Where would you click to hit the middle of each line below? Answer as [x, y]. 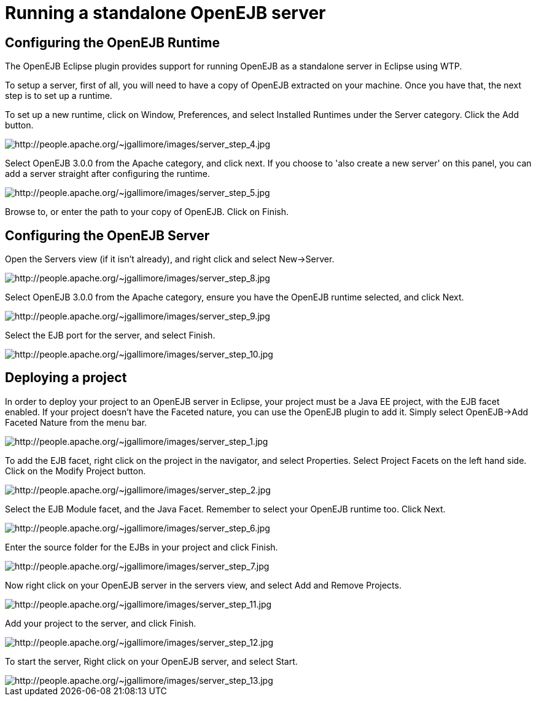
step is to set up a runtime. [59, 96]
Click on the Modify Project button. [76, 471]
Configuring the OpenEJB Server [107, 235]
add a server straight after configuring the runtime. [107, 174]
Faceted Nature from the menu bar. [76, 422]
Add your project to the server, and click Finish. [101, 623]
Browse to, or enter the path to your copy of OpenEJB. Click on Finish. [147, 212]
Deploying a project [66, 378]
